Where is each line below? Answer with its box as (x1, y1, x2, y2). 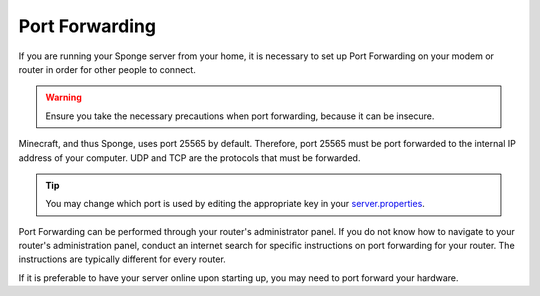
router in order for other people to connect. (18, 63, 197, 75)
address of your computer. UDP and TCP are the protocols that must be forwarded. (18, 151, 361, 164)
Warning (45, 91, 82, 104)
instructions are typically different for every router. (18, 253, 227, 265)
